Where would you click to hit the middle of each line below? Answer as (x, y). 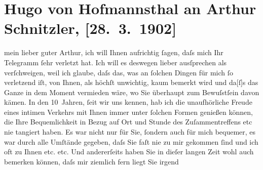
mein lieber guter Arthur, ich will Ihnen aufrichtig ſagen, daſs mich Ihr (114, 52)
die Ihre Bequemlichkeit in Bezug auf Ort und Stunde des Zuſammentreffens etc (128, 122)
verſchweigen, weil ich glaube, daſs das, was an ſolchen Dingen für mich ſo (119, 72)
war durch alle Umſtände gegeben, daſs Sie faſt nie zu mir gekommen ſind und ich (131, 141)
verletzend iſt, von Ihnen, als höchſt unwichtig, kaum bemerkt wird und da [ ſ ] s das (131, 82)
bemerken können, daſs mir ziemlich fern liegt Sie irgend (91, 161)
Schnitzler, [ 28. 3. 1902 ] (90, 28)
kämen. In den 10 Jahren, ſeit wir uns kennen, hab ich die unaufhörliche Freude (128, 102)
